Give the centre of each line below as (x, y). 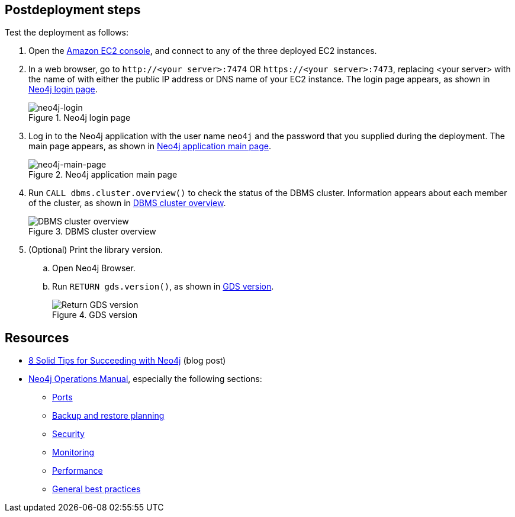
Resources (37, 338)
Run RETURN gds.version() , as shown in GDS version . (163, 287)
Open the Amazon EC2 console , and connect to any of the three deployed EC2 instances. (203, 51)
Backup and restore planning (108, 416)
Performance (78, 471)
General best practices (96, 489)
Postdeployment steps (73, 10)
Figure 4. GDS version (95, 315)
